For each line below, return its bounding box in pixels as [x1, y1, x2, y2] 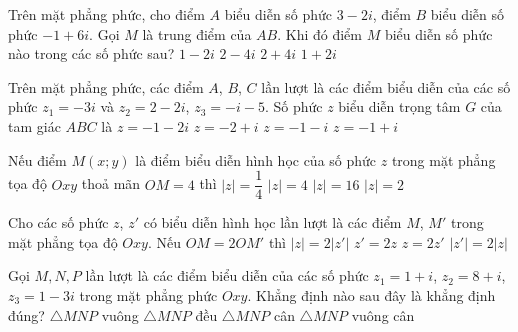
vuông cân [351, 304, 415, 325]
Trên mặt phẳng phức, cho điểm [8, 4, 205, 24]
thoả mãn [81, 173, 141, 194]
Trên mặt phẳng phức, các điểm [8, 76, 204, 97]
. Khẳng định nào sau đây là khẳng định [247, 285, 496, 305]
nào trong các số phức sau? [8, 43, 175, 64]
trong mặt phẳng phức [79, 285, 218, 305]
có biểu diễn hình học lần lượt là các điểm [143, 212, 402, 233]
